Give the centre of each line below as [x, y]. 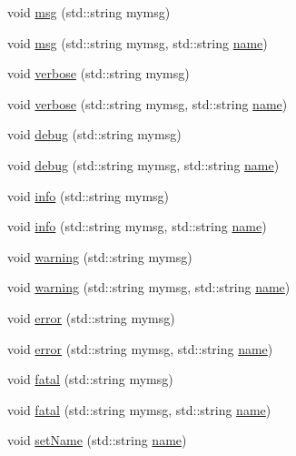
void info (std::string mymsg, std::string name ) [137, 226]
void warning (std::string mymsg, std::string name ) [149, 287]
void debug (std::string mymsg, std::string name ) [143, 164]
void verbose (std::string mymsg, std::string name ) [148, 103]
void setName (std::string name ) [97, 440]
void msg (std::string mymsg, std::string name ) [138, 42]
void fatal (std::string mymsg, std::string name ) [139, 409]
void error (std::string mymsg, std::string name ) [140, 348]
